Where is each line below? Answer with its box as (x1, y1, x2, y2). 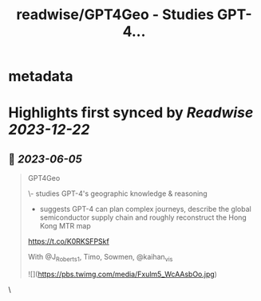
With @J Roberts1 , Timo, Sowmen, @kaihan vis (27, 252, 173, 264)
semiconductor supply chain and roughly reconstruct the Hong (39, 213, 247, 222)
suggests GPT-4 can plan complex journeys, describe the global (39, 205, 251, 214)
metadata (8, 68, 73, 85)
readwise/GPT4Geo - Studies (15, 6, 214, 24)
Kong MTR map (39, 221, 91, 231)
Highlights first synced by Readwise (8, 104, 254, 122)
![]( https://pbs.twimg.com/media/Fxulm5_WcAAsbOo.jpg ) (27, 269, 218, 279)
